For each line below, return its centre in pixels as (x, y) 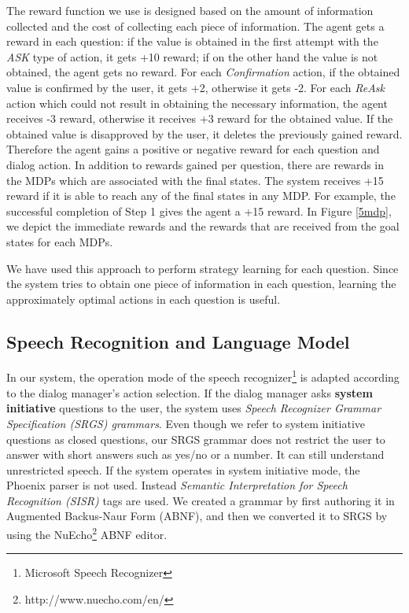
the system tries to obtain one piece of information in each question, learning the (201, 284)
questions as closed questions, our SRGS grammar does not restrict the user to (196, 439)
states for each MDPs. (60, 241)
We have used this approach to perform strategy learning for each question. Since (203, 268)
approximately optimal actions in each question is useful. (144, 299)
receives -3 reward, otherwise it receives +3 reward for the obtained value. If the (200, 118)
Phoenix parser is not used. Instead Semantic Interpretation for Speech (177, 485)
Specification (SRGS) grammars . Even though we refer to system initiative (186, 423)
